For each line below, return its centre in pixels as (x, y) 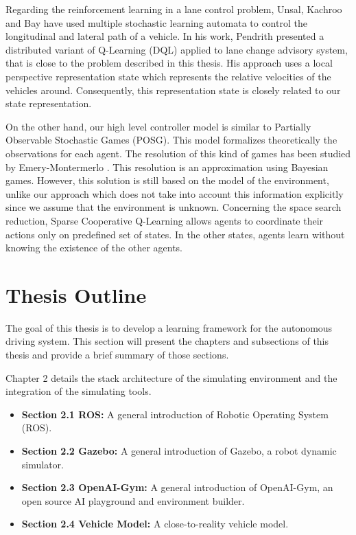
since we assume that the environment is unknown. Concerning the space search (174, 207)
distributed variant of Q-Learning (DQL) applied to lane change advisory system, (177, 49)
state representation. (49, 103)
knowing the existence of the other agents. (94, 248)
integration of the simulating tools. (79, 391)
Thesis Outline (76, 294)
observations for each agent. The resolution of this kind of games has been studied (178, 153)
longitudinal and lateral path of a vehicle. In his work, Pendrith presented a (165, 36)
